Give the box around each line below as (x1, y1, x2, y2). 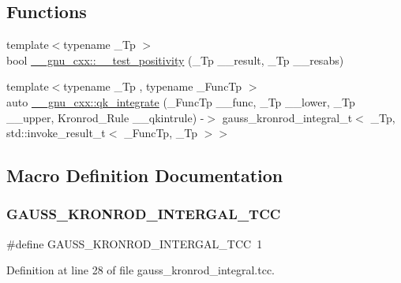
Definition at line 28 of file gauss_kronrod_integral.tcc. (6, 262, 275, 278)
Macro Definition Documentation (6, 163, 283, 188)
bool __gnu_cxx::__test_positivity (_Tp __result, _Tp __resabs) (6, 51, 344, 68)
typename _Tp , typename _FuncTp (63, 78, 242, 95)
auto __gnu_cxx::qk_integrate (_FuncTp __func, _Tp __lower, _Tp (6, 93, 355, 110)
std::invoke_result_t (6, 125, 106, 141)
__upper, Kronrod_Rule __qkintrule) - (6, 109, 204, 125)
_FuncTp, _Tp (124, 125, 197, 141)
